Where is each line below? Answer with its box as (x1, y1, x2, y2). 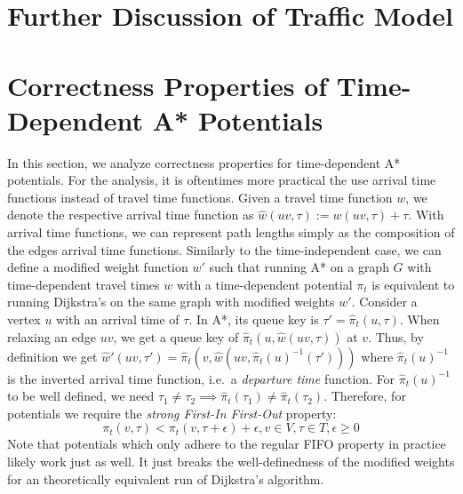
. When (399, 310, 440, 329)
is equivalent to (371, 275, 455, 293)
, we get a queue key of (113, 327, 239, 346)
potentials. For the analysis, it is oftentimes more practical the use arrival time (7, 171, 436, 189)
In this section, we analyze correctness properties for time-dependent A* (7, 153, 401, 171)
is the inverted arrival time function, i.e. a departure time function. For (7, 369, 395, 387)
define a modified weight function (7, 258, 188, 276)
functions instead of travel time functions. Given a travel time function (7, 187, 393, 206)
